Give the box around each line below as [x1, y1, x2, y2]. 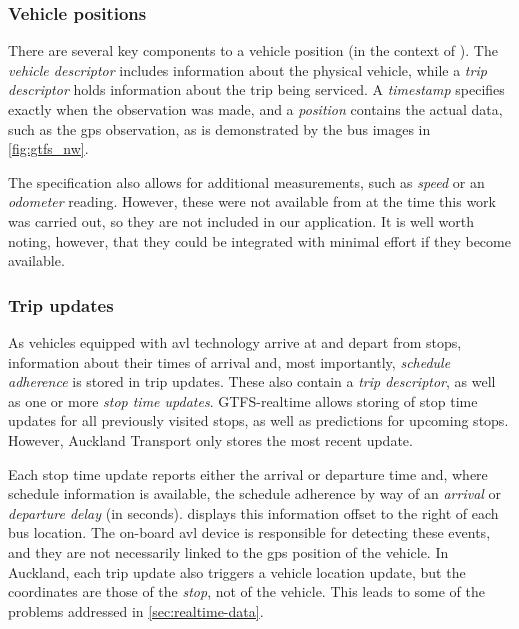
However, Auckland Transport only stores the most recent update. [8, 429, 413, 450]
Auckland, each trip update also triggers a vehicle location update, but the [8, 561, 466, 582]
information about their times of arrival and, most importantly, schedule [8, 351, 451, 372]
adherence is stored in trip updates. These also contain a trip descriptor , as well [8, 371, 496, 392]
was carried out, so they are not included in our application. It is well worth [8, 210, 474, 231]
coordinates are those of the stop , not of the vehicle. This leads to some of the [8, 581, 485, 602]
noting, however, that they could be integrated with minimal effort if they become [8, 230, 511, 251]
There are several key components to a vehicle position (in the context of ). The [8, 40, 498, 61]
